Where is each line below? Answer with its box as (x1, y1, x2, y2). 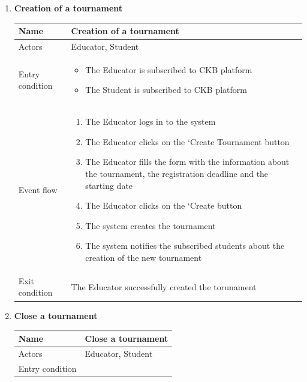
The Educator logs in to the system (85, 115, 216, 128)
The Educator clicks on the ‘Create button (85, 199, 242, 212)
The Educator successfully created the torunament (71, 280, 257, 293)
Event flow (18, 183, 58, 195)
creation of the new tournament (85, 251, 202, 263)
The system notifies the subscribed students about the (85, 239, 285, 252)
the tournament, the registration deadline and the (85, 167, 269, 179)
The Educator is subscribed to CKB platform (85, 63, 252, 76)
